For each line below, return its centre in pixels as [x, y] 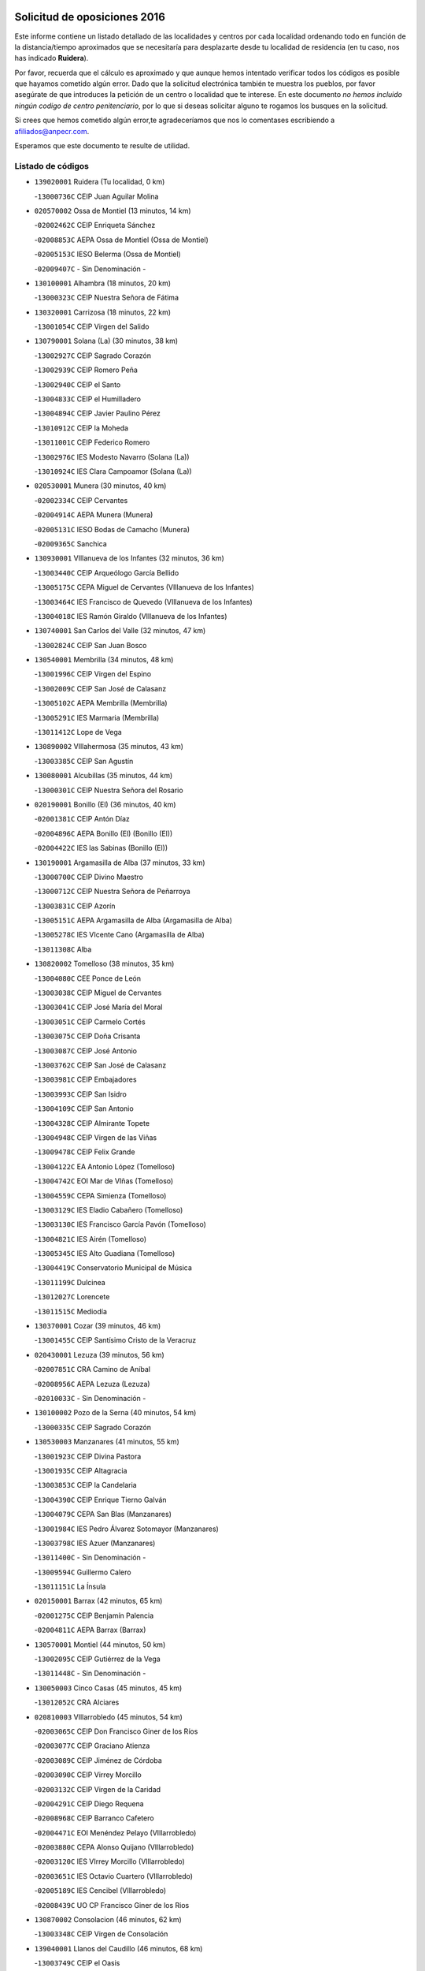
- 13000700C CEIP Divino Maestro [89, 877]
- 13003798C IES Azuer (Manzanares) [95, 1543]
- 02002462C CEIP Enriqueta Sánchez [95, 225]
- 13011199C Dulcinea [70, 1282]
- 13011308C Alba [63, 949]
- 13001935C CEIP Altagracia [81, 1470]
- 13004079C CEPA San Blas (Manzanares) [103, 1515]
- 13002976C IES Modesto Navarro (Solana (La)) [112, 456]
